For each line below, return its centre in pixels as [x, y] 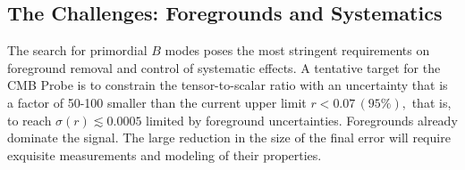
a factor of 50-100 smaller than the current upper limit [157, 102]
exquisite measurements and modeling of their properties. [165, 154]
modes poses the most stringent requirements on [297, 50]
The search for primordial [77, 50]
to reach [30, 120]
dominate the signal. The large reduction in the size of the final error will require [229, 138]
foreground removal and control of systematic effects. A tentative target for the [224, 67]
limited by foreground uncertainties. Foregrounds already [302, 120]
